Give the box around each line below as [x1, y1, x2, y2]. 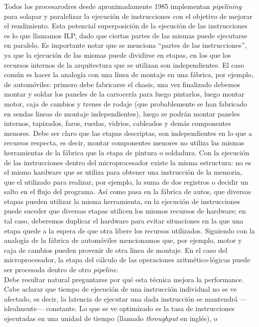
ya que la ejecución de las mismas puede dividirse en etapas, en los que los [4, 49, 231, 60]
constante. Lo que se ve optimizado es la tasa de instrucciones [46, 303, 235, 314]
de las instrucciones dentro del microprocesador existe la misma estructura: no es [4, 157, 251, 167]
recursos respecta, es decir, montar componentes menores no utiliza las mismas [4, 137, 245, 148]
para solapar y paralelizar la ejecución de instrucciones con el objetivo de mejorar [4, 10, 253, 21]
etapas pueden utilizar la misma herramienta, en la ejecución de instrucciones [4, 196, 241, 206]
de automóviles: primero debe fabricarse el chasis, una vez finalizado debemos [4, 79, 241, 89]
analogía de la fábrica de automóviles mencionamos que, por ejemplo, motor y [4, 235, 242, 245]
